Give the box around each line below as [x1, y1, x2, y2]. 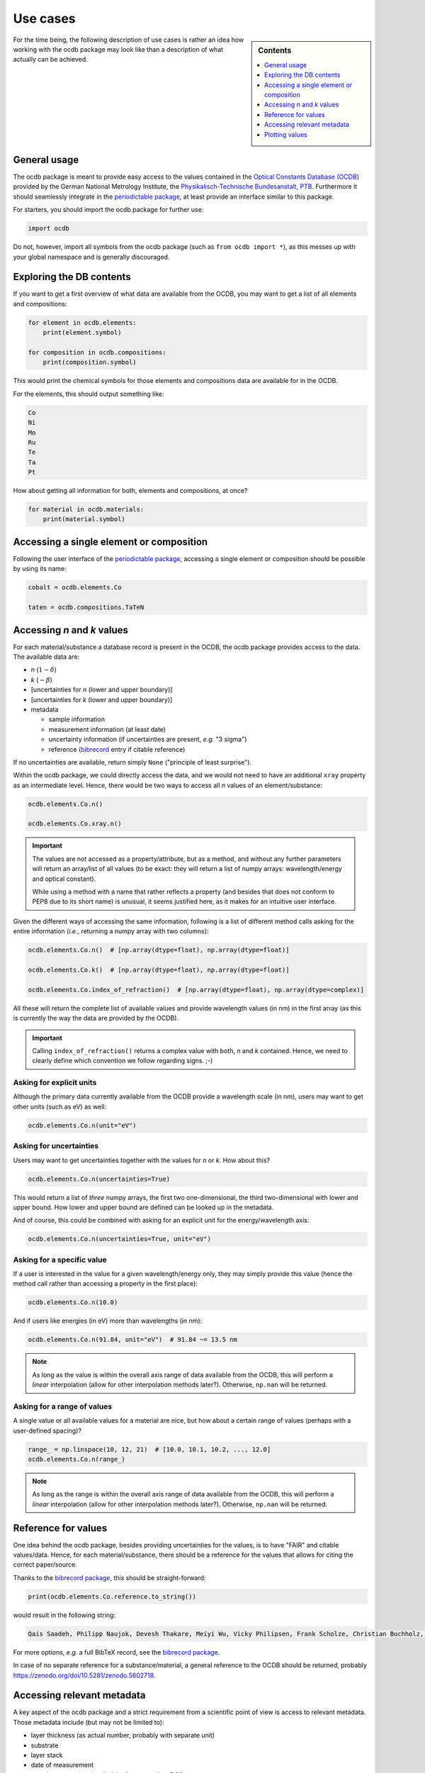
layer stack [30, 1751, 63, 1760]
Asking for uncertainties [13, 1141, 99, 1151]
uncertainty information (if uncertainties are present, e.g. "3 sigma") [48, 735, 247, 744]
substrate [30, 1741, 59, 1750]
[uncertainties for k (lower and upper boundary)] [30, 695, 173, 704]
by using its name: [13, 565, 67, 573]
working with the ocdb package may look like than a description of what [13, 45, 224, 53]
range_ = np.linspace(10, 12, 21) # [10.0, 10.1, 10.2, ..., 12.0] [28, 1445, 271, 1453]
